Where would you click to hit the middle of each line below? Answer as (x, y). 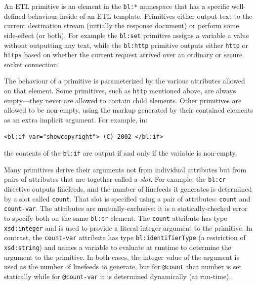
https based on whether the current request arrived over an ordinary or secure (123, 55)
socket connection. (32, 64)
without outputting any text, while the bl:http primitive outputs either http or (126, 45)
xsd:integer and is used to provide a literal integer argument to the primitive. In (128, 227)
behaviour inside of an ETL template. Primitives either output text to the (140, 16)
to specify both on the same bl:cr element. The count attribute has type (116, 218)
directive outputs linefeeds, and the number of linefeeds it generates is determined (128, 189)
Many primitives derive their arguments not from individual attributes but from (125, 169)
